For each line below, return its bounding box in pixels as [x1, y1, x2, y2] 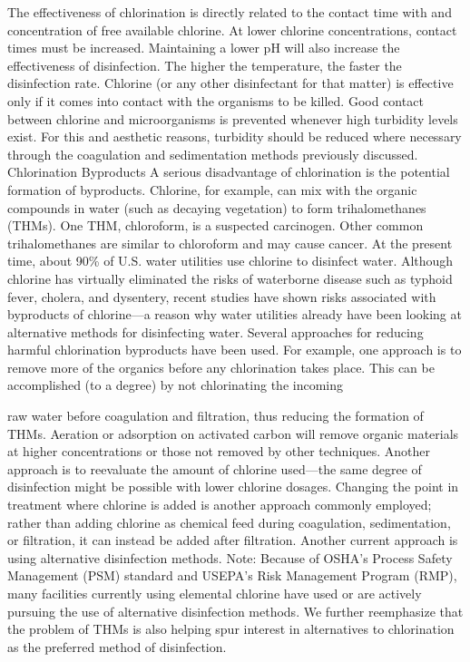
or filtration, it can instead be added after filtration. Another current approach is [7, 531, 458, 550]
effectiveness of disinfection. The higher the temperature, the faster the [7, 55, 402, 74]
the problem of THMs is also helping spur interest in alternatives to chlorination [7, 619, 455, 638]
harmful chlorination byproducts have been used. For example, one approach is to [7, 340, 462, 359]
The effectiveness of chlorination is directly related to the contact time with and [7, 3, 452, 21]
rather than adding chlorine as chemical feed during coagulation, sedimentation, [7, 512, 451, 531]
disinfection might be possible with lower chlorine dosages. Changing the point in [7, 477, 459, 496]
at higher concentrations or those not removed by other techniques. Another [7, 442, 430, 461]
